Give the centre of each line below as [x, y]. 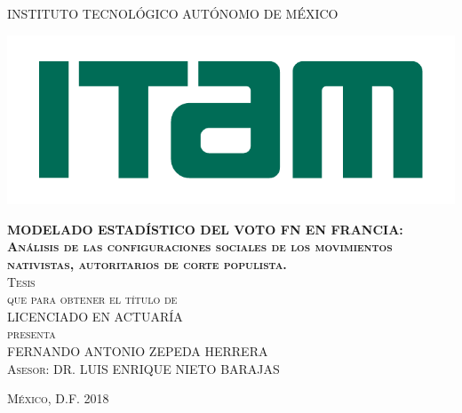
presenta [32, 334]
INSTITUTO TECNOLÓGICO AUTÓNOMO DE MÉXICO [173, 13]
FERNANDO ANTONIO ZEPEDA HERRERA [138, 350]
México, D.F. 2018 [58, 398]
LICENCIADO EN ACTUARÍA [95, 316]
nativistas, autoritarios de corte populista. [147, 264]
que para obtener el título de [92, 299]
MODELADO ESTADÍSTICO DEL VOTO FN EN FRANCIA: [205, 229]
